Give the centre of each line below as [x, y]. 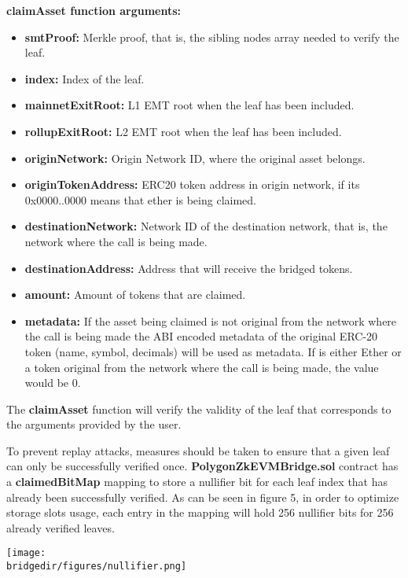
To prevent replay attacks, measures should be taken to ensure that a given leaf [198, 450]
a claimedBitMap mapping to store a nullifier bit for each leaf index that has [197, 482]
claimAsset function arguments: [94, 10]
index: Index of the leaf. [85, 78]
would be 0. [53, 383]
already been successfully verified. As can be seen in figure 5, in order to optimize [203, 497]
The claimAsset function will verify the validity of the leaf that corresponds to [199, 409]
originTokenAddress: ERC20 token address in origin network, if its [192, 184]
